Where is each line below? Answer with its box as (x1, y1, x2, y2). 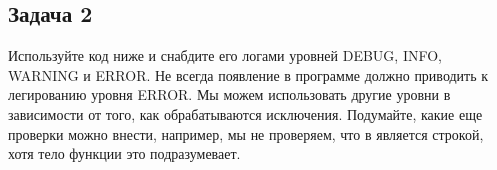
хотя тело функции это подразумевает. (8, 143, 241, 164)
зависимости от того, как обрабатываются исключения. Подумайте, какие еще (8, 103, 483, 124)
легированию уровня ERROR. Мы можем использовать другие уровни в (8, 84, 451, 105)
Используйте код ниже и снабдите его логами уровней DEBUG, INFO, (8, 45, 442, 66)
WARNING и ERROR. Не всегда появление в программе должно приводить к (8, 64, 489, 85)
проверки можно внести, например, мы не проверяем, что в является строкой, (8, 123, 484, 144)
